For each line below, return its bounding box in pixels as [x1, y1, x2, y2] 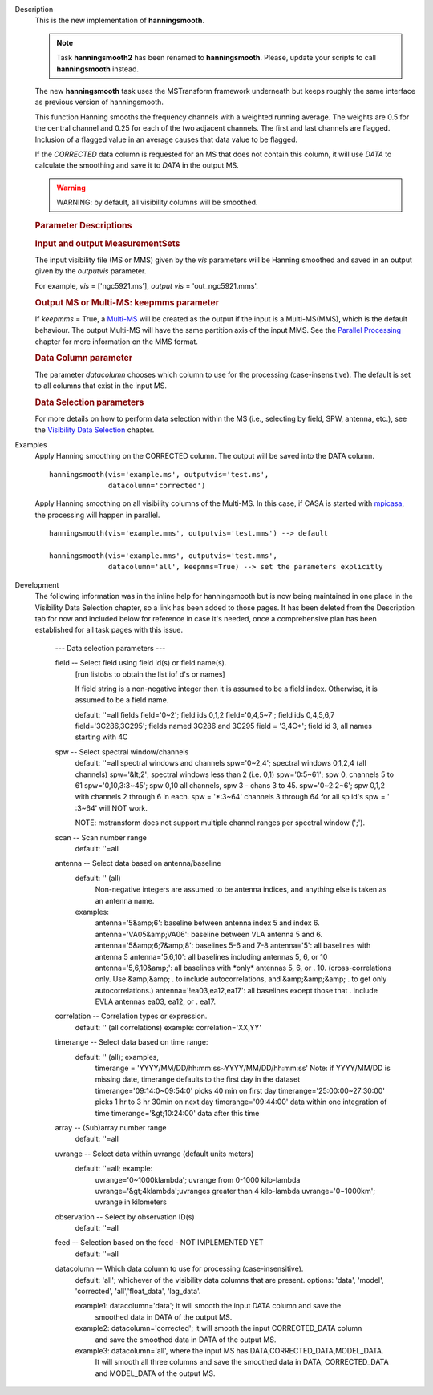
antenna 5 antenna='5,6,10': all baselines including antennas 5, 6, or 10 [95, 952, 328, 961]
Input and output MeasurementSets [34, 237, 180, 249]
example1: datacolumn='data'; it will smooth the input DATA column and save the [75, 1301, 342, 1311]
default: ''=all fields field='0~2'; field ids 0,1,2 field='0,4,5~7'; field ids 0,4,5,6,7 [75, 710, 335, 719]
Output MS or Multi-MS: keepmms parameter [34, 297, 220, 308]
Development [14, 580, 59, 589]
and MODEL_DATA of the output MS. [95, 1368, 216, 1378]
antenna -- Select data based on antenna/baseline [55, 859, 221, 868]
